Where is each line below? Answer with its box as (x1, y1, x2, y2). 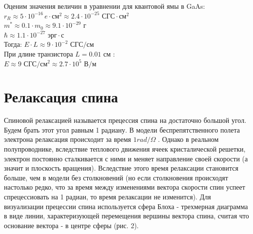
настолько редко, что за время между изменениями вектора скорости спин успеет (4, 182, 245, 192)
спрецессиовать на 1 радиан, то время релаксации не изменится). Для (4, 192, 211, 202)
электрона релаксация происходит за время (4, 134, 131, 144)
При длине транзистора (4, 48, 73, 58)
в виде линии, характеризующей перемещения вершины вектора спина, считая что (4, 211, 249, 221)
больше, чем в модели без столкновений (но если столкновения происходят (4, 172, 228, 182)
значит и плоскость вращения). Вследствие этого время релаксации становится (4, 163, 238, 173)
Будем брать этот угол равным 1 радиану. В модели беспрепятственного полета (4, 124, 240, 135)
